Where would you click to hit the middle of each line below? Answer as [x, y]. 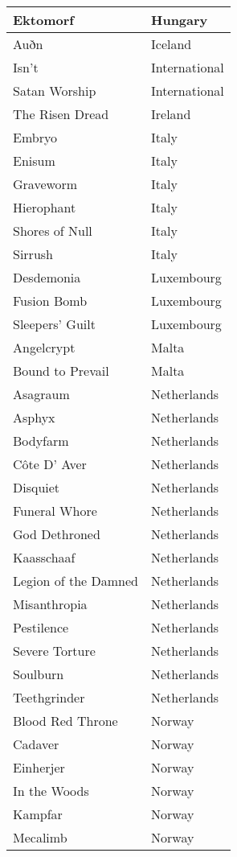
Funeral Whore [55, 511]
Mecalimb [40, 837]
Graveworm [45, 184]
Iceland [172, 44]
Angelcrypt [44, 347]
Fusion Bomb [50, 301]
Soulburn [39, 674]
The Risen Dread [61, 114]
